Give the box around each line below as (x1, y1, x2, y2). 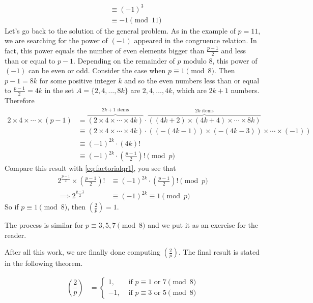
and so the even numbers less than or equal (124, 75, 260, 85)
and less (221, 45, 246, 55)
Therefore (5, 95, 35, 106)
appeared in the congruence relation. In (134, 35, 257, 46)
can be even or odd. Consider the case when (29, 65, 166, 76)
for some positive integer (39, 75, 116, 85)
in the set (44, 85, 74, 96)
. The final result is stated (178, 247, 260, 257)
